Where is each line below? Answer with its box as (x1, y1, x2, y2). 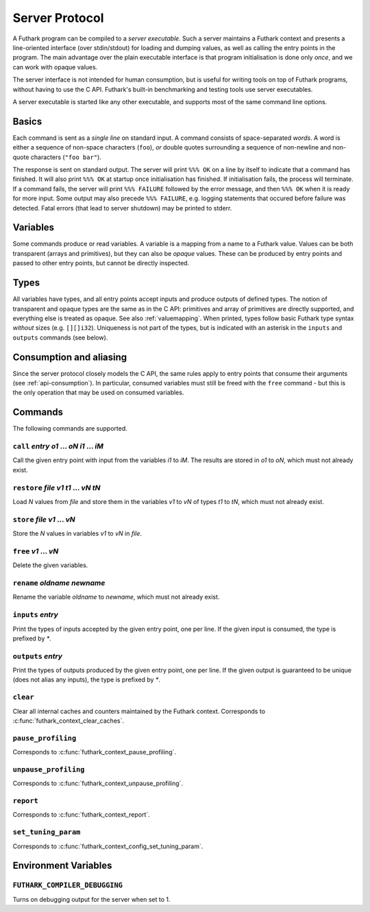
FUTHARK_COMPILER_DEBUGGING (12, 881, 123, 890)
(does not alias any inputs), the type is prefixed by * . (12, 675, 161, 684)
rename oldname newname (12, 578, 106, 588)
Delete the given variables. (12, 561, 88, 569)
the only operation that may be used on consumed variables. (12, 388, 184, 397)
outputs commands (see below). (12, 333, 108, 341)
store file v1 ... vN (12, 514, 75, 524)
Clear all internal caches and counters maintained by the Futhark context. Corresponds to (12, 707, 266, 715)
